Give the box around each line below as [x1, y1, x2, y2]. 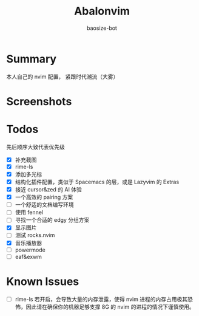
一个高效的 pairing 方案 [15, 193, 73, 201]
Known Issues [6, 275, 79, 288]
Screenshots [6, 94, 72, 108]
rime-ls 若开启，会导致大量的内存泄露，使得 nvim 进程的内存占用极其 [15, 295, 188, 303]
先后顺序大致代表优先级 [6, 143, 65, 150]
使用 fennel [15, 208, 44, 216]
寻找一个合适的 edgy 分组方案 [15, 216, 90, 224]
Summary [6, 52, 56, 66]
